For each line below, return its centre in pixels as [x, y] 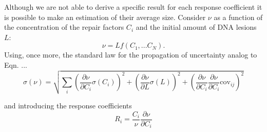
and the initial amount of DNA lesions [196, 27]
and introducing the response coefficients [68, 106]
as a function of [238, 17]
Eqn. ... [16, 64]
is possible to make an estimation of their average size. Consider [105, 17]
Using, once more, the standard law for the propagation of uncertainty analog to [131, 55]
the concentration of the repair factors [64, 27]
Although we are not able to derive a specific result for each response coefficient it [133, 7]
